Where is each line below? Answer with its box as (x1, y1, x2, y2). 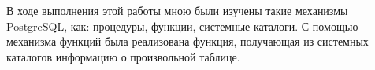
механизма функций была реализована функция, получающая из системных (6, 33, 369, 50)
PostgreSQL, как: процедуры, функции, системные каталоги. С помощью (6, 17, 358, 34)
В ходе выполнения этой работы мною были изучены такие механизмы (6, 2, 348, 18)
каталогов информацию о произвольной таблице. (6, 48, 240, 64)
